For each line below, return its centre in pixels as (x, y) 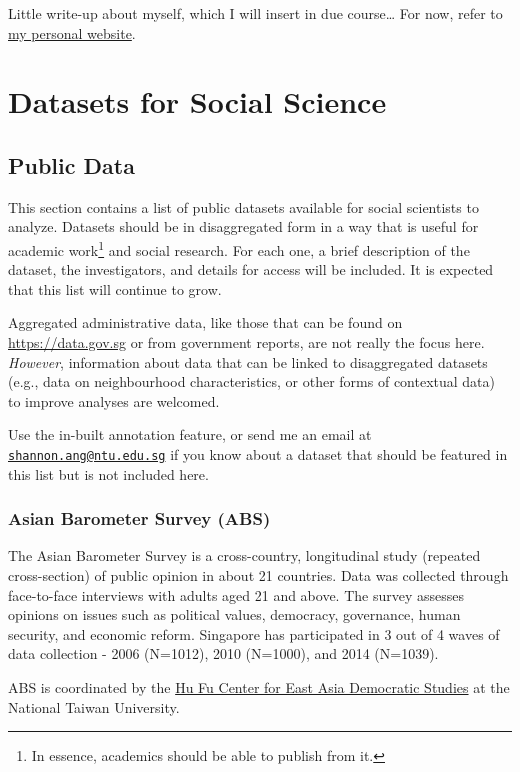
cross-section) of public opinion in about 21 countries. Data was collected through (258, 575)
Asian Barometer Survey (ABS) (139, 518)
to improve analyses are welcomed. (114, 400)
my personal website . (72, 32)
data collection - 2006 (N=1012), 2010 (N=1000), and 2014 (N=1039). (223, 653)
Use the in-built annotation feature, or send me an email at (190, 434)
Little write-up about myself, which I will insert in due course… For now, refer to (255, 13)
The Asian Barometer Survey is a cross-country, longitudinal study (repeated (244, 555)
